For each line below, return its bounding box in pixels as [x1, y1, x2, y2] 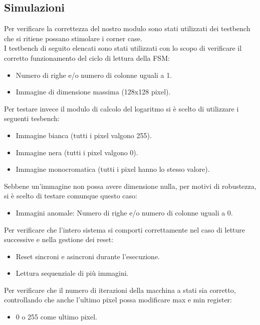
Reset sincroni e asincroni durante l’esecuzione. [16, 251, 160, 261]
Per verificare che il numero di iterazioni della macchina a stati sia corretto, [4, 284, 236, 295]
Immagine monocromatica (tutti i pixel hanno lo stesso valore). [16, 164, 210, 174]
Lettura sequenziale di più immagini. [16, 268, 129, 278]
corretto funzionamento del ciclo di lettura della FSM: [4, 52, 170, 63]
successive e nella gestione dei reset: [4, 234, 114, 245]
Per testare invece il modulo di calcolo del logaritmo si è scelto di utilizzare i [4, 103, 239, 114]
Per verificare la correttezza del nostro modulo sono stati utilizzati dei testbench [4, 23, 250, 34]
